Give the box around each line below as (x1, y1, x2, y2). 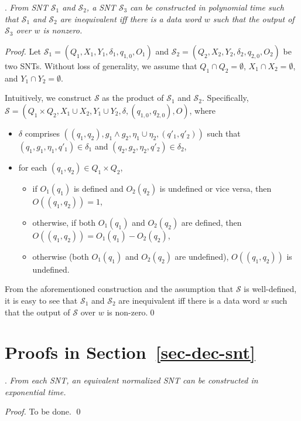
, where (189, 104, 216, 116)
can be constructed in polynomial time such (130, 1, 284, 13)
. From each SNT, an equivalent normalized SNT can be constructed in (5, 374, 258, 386)
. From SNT (5, 1, 48, 13)
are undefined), (175, 250, 229, 262)
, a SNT (86, 1, 116, 13)
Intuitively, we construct (5, 91, 92, 104)
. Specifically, (201, 91, 249, 104)
